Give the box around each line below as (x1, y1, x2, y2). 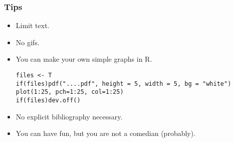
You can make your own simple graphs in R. (16, 54, 152, 64)
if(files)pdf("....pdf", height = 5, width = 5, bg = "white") (16, 80, 231, 87)
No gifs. (16, 37, 40, 47)
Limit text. (16, 20, 50, 31)
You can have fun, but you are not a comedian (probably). (16, 128, 196, 138)
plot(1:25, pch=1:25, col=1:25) (16, 88, 124, 96)
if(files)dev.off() (16, 96, 81, 104)
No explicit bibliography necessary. (16, 111, 123, 121)
